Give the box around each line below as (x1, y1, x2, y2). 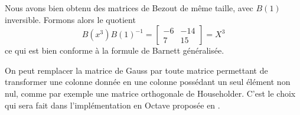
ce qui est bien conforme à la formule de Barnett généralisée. (5, 44, 224, 57)
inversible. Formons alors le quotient (5, 13, 136, 25)
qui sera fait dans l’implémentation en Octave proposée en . (5, 98, 220, 111)
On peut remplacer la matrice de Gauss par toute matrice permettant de (5, 64, 268, 76)
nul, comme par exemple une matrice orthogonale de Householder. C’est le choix (5, 87, 296, 99)
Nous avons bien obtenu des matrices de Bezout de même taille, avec (5, 2, 253, 14)
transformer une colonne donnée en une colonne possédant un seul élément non (5, 75, 291, 88)
